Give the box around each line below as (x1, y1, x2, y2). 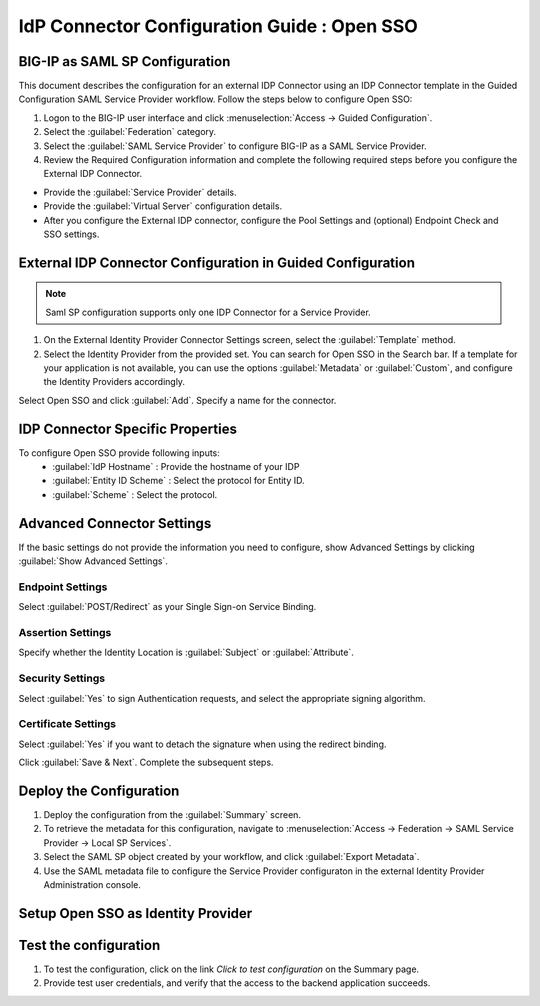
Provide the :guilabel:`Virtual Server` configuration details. (43, 200, 283, 212)
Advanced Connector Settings (18, 515, 212, 532)
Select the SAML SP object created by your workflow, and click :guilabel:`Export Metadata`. (43, 851, 420, 863)
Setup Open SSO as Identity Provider (18, 905, 253, 922)
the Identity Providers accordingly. (43, 376, 185, 388)
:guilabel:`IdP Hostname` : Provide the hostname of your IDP (52, 461, 300, 473)
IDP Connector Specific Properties (18, 420, 237, 437)
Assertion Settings (18, 626, 112, 639)
